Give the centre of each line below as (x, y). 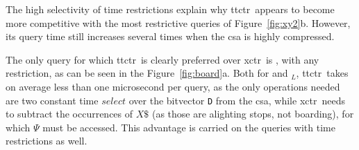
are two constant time (52, 100)
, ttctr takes (322, 73)
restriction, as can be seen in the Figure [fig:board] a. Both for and (147, 73)
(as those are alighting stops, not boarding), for (253, 114)
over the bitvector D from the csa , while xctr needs (237, 100)
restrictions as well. (47, 141)
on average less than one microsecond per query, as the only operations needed (173, 86)
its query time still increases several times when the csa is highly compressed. (170, 36)
